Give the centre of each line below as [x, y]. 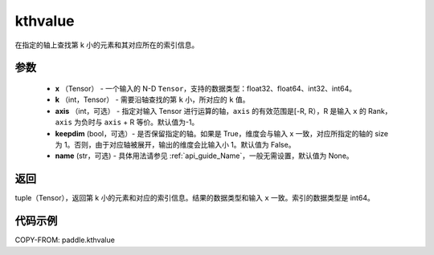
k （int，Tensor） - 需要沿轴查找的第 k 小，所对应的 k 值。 [152, 99]
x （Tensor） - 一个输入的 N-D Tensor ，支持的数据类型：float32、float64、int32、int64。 [206, 88]
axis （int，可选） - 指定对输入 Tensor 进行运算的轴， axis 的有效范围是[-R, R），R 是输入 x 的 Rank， [223, 111]
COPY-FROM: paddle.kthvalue [65, 240]
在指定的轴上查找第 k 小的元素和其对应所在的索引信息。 [107, 45]
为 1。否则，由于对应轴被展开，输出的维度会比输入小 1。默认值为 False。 [175, 144]
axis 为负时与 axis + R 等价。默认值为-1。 [127, 122]
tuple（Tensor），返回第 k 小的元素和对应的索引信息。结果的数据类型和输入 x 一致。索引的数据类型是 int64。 [195, 198]
